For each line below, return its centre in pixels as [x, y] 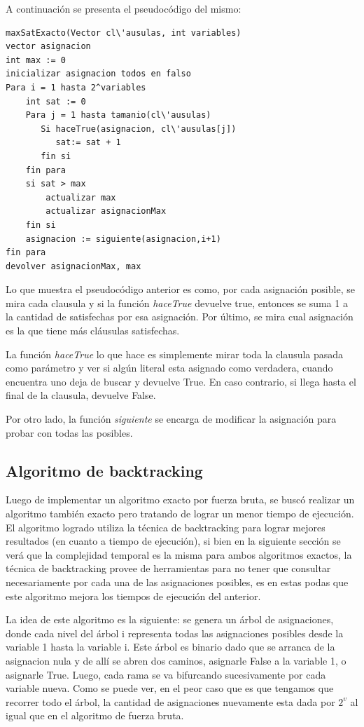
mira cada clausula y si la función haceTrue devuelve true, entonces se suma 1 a [177, 303]
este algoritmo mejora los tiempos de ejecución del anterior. [133, 596]
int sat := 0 [56, 101]
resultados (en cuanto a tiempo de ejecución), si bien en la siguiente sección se [173, 541]
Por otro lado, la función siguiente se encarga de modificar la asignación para [171, 419]
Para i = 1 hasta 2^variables [76, 87]
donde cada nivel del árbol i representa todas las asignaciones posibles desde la [175, 633]
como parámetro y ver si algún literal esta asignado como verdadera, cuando [169, 368]
